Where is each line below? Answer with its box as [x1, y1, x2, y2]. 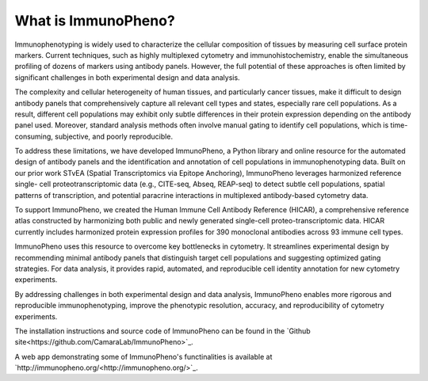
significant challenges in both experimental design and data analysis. [14, 72, 241, 82]
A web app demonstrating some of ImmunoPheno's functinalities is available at [14, 352, 273, 361]
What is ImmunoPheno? [14, 12, 176, 29]
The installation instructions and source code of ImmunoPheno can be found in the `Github [14, 326, 311, 336]
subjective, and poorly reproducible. [54, 131, 174, 141]
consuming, [14, 131, 53, 141]
